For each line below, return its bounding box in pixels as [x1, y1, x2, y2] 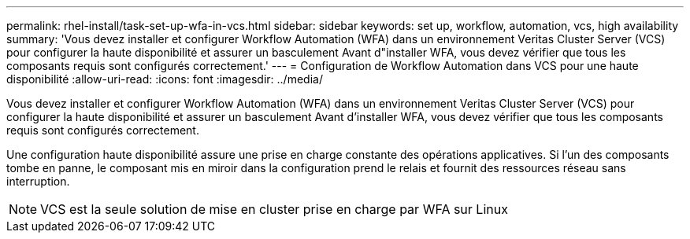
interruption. [6, 175, 70, 188]
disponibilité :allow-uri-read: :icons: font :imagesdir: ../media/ [6, 72, 323, 86]
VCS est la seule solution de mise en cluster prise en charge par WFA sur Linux [40, 201, 508, 217]
